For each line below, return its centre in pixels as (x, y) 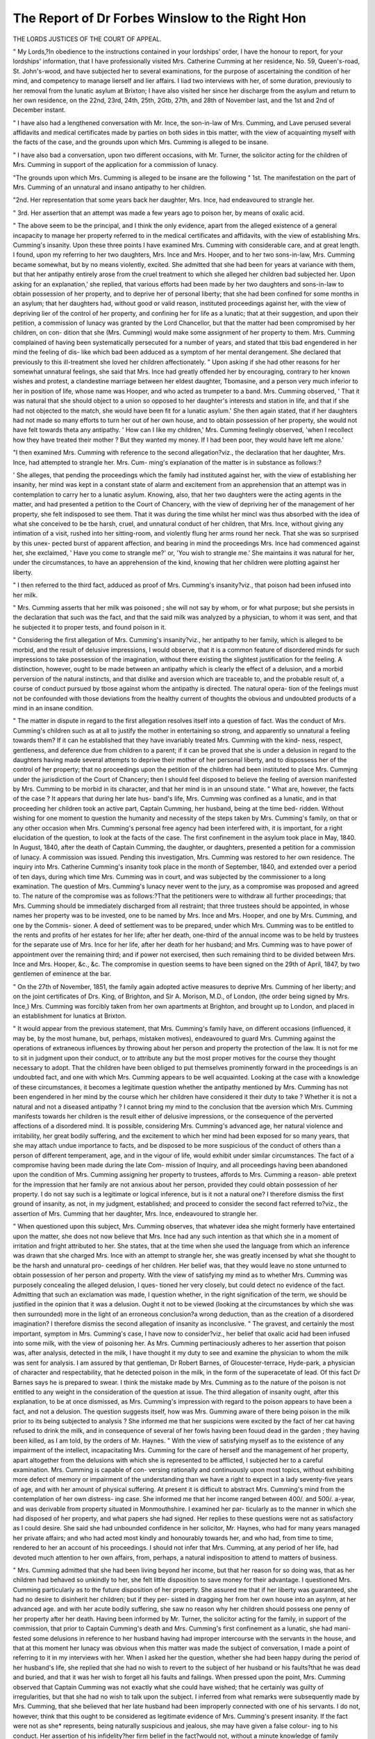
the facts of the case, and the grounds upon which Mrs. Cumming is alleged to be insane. (141, 142)
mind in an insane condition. (53, 708)
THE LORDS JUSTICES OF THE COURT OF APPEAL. (87, 39)
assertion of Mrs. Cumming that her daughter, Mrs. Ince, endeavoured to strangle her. (135, 1213)
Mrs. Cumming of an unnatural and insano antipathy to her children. (109, 187)
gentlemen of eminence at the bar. (62, 974)
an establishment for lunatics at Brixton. (70, 1016)
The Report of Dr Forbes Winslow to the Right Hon (160, 18)
